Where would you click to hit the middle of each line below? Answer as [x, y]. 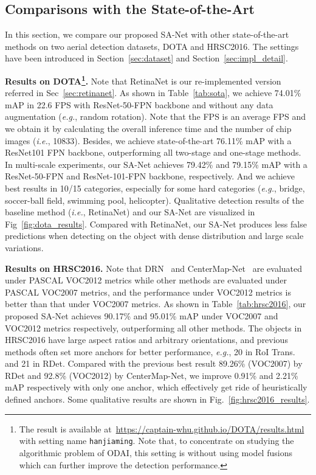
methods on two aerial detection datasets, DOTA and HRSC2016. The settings [152, 46]
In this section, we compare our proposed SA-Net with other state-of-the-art [147, 34]
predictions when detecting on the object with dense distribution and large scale [154, 236]
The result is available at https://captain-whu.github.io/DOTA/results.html [162, 428]
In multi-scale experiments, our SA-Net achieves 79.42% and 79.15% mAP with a [156, 164]
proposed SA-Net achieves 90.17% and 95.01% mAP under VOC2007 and [142, 315]
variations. [24, 247]
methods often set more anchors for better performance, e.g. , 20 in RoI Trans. [150, 351]
